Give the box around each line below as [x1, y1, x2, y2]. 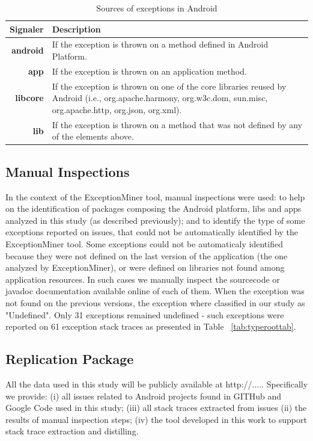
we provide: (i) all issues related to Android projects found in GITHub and [5, 389, 282, 402]
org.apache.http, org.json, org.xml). [52, 103, 182, 116]
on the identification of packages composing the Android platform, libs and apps [5, 202, 302, 215]
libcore [15, 91, 44, 104]
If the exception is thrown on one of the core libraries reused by [52, 79, 287, 92]
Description [52, 22, 101, 35]
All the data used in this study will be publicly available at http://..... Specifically [5, 377, 308, 390]
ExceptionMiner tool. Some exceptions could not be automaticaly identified [5, 238, 283, 250]
